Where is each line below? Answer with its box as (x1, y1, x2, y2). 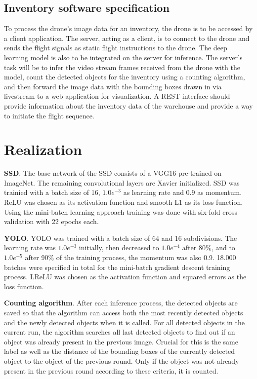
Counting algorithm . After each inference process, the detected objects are (4, 298, 238, 308)
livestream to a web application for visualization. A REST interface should (4, 91, 230, 101)
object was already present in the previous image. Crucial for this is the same (4, 336, 238, 346)
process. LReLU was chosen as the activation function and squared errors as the (4, 271, 247, 282)
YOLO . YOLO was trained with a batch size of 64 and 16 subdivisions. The (4, 232, 237, 243)
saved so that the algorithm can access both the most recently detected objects (4, 307, 243, 317)
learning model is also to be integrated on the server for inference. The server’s (4, 52, 243, 62)
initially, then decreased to (79, 242, 159, 253)
